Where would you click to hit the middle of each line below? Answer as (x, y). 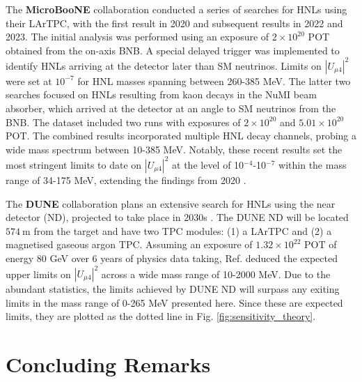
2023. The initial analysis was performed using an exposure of (137, 37)
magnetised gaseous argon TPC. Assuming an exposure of (129, 244)
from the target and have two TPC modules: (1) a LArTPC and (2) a (183, 230)
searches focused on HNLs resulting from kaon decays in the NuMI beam (161, 94)
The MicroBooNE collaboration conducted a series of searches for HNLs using (176, 9)
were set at (29, 81)
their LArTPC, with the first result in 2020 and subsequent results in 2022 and (174, 23)
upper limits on (38, 273)
